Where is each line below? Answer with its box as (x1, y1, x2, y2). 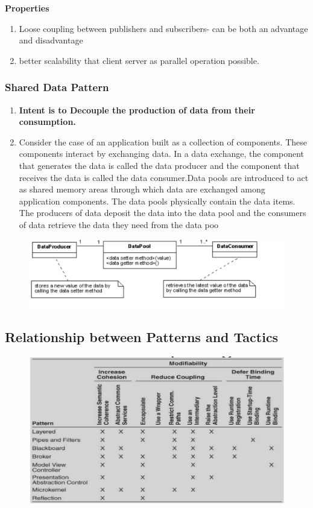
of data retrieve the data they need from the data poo (19, 218, 219, 230)
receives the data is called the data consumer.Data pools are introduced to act (19, 171, 309, 183)
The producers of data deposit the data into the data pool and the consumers (19, 206, 306, 219)
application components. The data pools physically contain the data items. (19, 194, 296, 207)
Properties (5, 2, 49, 14)
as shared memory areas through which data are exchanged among (19, 183, 265, 195)
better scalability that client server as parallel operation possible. (19, 54, 259, 66)
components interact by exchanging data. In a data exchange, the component (19, 147, 305, 160)
